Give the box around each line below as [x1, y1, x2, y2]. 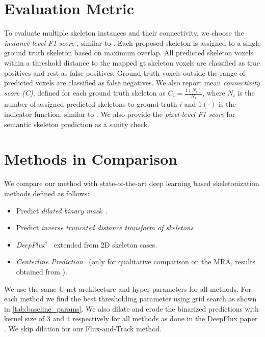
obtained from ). [16, 266, 67, 277]
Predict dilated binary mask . [16, 205, 108, 216]
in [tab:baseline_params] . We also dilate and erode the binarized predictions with [4, 303, 259, 314]
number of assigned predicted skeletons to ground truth [4, 99, 177, 109]
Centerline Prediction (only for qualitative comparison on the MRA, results [16, 256, 256, 267]
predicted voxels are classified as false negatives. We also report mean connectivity [4, 77, 260, 88]
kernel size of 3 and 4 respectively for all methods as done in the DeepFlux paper [4, 313, 258, 324]
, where [202, 87, 225, 98]
